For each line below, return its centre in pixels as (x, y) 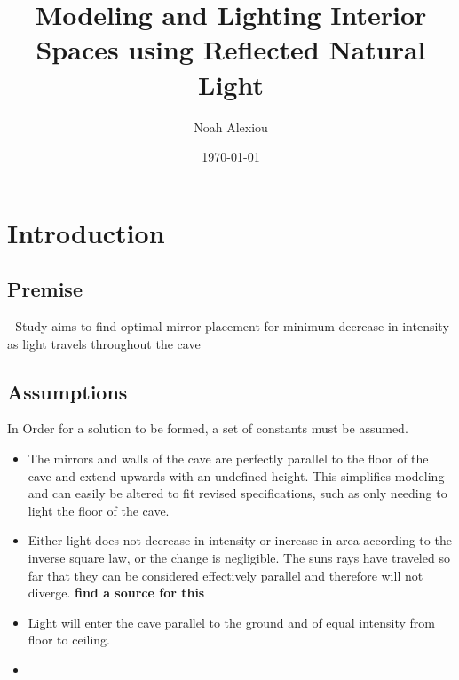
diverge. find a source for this (116, 593)
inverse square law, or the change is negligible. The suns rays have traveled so (239, 558)
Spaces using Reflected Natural (231, 49)
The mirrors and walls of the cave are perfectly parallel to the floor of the (228, 459)
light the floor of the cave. (99, 510)
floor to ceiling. (69, 640)
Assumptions (67, 391)
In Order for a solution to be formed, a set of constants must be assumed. (208, 428)
